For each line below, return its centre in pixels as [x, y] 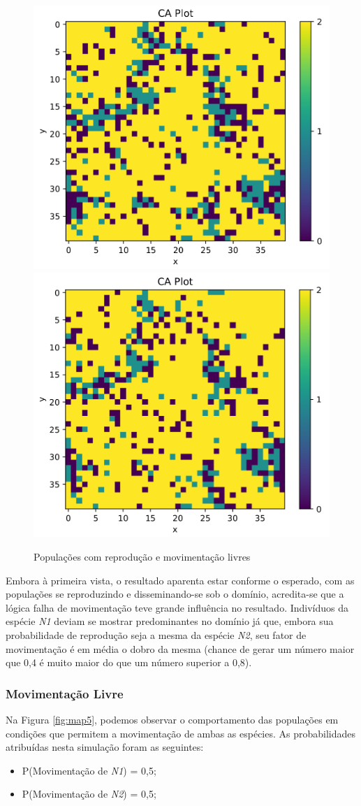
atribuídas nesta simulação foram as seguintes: [105, 747]
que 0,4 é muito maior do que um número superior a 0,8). [129, 662]
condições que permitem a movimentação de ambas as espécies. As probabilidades [181, 733]
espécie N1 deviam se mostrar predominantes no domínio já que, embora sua [170, 621]
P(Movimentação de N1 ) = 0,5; [89, 770]
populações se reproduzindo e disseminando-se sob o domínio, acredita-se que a [175, 594]
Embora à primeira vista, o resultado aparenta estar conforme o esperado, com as [180, 580]
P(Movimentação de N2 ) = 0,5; [89, 794]
